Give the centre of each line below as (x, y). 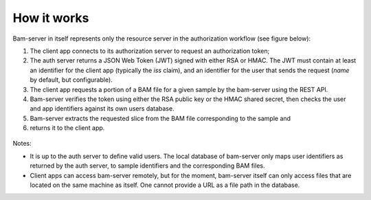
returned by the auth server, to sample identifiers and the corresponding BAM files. (147, 166)
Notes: (22, 144)
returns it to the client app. (67, 128)
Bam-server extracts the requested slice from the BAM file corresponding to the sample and (160, 118)
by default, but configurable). (71, 80)
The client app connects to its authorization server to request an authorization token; (150, 51)
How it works (51, 18)
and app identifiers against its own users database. (102, 109)
